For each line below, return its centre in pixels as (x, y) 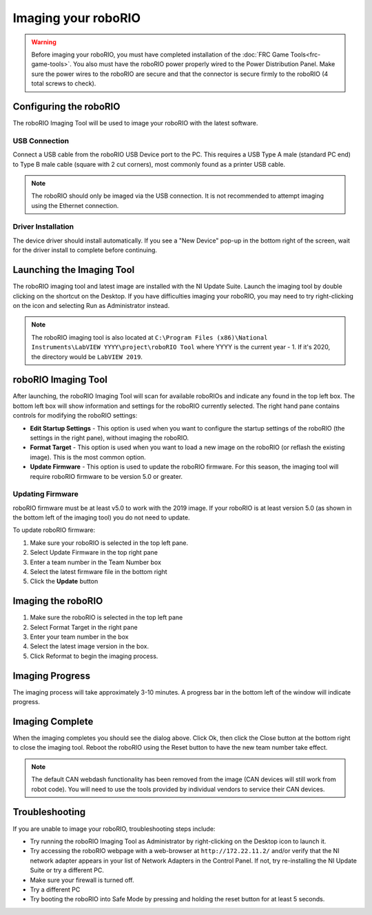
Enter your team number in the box (79, 637)
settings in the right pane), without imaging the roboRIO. (110, 438)
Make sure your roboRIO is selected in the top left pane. (109, 543)
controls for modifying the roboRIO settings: (75, 415)
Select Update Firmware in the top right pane (94, 553)
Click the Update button (64, 582)
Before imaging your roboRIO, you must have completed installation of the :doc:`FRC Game (160, 54)
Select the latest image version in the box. (90, 646)
